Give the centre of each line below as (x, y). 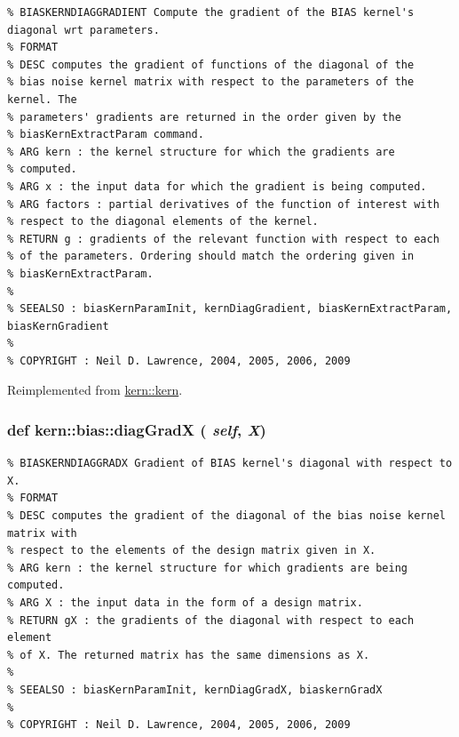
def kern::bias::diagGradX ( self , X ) (137, 429)
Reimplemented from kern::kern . (95, 390)
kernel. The (42, 99)
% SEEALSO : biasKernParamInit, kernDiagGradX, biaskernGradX (195, 690)
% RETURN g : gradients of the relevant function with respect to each (223, 239)
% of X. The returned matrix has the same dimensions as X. (189, 655)
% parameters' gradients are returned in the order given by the (204, 117)
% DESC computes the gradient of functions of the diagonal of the (211, 64)
